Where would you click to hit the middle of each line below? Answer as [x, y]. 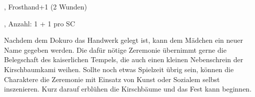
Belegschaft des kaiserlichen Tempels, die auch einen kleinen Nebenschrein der [124, 59]
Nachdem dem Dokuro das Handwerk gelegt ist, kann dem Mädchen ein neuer [124, 40]
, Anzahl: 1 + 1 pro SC [39, 23]
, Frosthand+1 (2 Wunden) [46, 6]
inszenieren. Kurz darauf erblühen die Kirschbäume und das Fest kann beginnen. [128, 89]
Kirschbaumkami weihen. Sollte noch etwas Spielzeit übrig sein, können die [119, 69]
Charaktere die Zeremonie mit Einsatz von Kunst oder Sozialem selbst [112, 79]
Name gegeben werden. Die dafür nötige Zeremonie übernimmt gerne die [115, 49]
